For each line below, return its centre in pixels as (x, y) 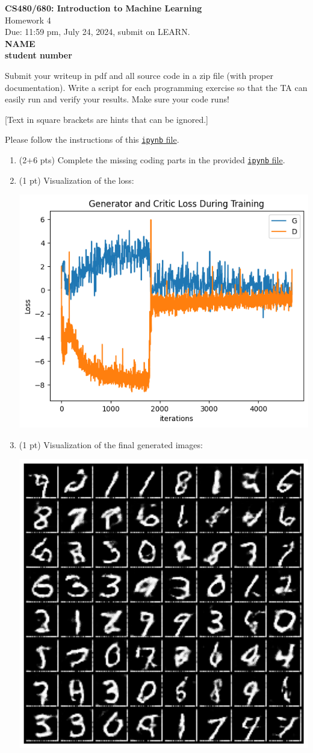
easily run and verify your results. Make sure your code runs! (117, 99)
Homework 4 (28, 20)
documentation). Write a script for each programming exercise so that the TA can (156, 87)
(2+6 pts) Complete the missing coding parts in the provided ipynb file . (152, 160)
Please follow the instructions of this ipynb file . (92, 139)
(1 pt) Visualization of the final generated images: (111, 444)
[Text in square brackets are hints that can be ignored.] (107, 119)
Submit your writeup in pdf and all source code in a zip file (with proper (139, 75)
